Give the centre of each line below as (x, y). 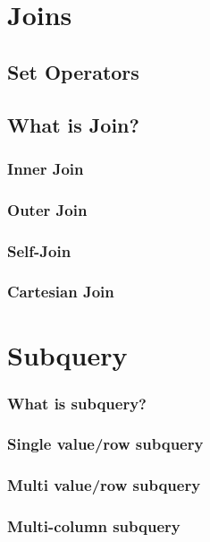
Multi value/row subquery (104, 485)
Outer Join (47, 209)
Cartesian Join (61, 292)
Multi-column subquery (94, 526)
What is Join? (73, 124)
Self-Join (39, 250)
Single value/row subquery (105, 444)
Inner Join (46, 168)
